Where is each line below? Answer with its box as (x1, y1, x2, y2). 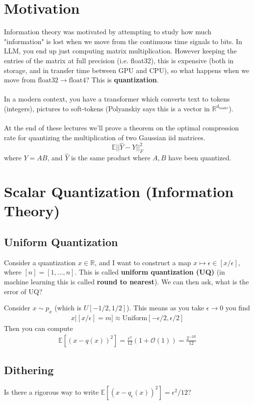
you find (225, 303, 250, 313)
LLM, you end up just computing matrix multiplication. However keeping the (4, 46, 237, 56)
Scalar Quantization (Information (4, 181, 234, 202)
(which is (54, 303, 82, 313)
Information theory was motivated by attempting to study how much (4, 26, 211, 37)
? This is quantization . (86, 75, 159, 85)
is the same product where (71, 152, 151, 163)
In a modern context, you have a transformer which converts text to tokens (4, 94, 230, 104)
